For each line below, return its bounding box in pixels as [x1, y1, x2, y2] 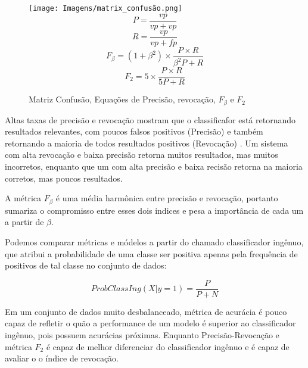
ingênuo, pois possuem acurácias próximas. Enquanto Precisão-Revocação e [5, 328, 279, 341]
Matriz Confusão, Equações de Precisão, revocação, [29, 93, 216, 105]
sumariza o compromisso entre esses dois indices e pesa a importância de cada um [5, 204, 304, 216]
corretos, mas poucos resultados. [5, 171, 123, 184]
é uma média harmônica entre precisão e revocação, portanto [55, 192, 278, 204]
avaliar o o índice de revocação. [5, 352, 119, 364]
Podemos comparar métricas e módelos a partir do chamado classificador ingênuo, [5, 235, 304, 248]
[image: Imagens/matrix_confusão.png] [29, 4, 182, 13]
